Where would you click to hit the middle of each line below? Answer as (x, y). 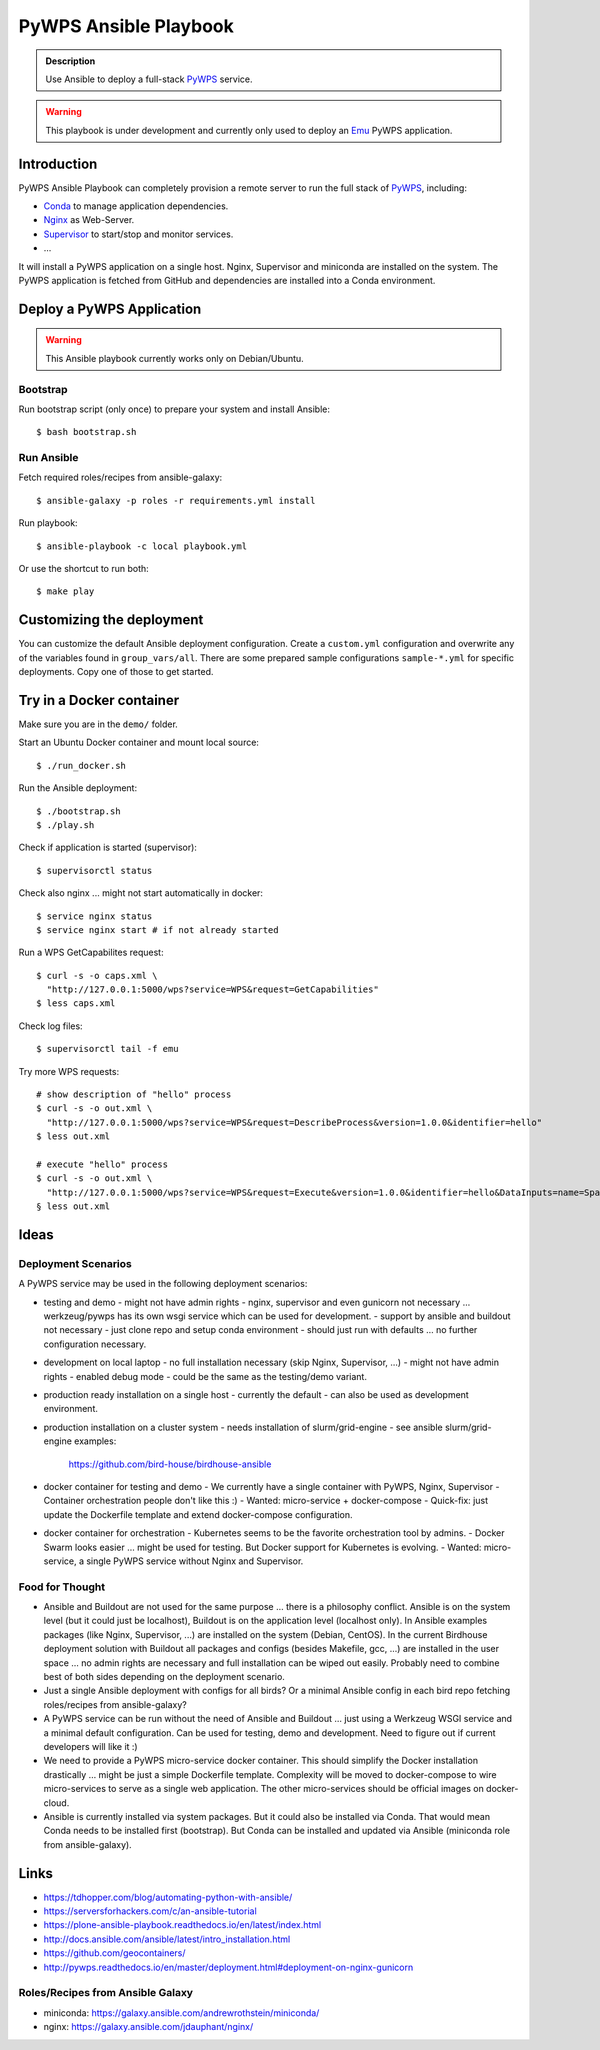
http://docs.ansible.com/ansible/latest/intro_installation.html (167, 1939)
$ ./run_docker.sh (81, 765)
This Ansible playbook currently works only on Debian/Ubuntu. (174, 358)
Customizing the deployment (111, 620)
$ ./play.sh (65, 824)
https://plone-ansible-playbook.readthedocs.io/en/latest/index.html (182, 1925)
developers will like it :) (91, 1746)
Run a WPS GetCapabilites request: (91, 952)
